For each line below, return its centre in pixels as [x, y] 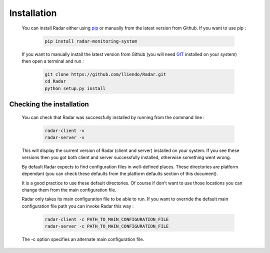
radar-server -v [65, 138]
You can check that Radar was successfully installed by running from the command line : [113, 117]
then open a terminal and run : [53, 61]
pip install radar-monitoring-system [91, 41]
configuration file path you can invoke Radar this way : [78, 206]
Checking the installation [49, 104]
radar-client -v [65, 130]
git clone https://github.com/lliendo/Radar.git [105, 74]
